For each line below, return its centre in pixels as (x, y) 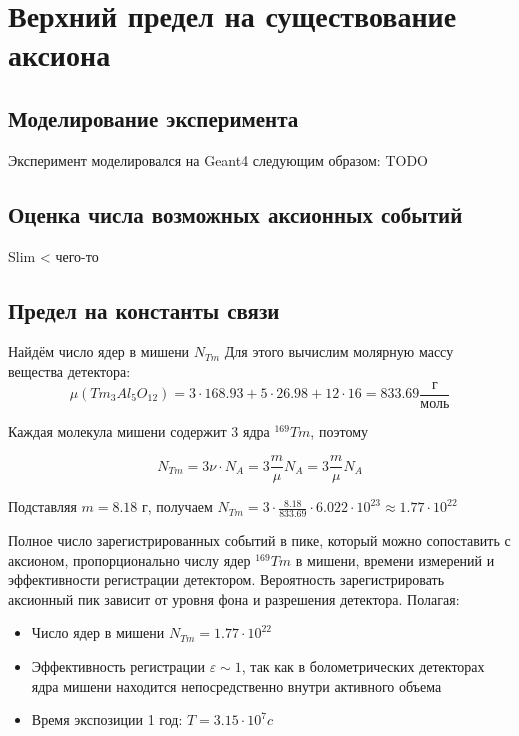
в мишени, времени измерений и (395, 559)
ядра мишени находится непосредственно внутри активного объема (236, 685)
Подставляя (42, 506)
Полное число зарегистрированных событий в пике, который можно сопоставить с (259, 540)
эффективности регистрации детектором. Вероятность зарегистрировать (226, 579)
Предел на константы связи (144, 309)
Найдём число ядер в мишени (99, 351)
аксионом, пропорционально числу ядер (129, 559)
